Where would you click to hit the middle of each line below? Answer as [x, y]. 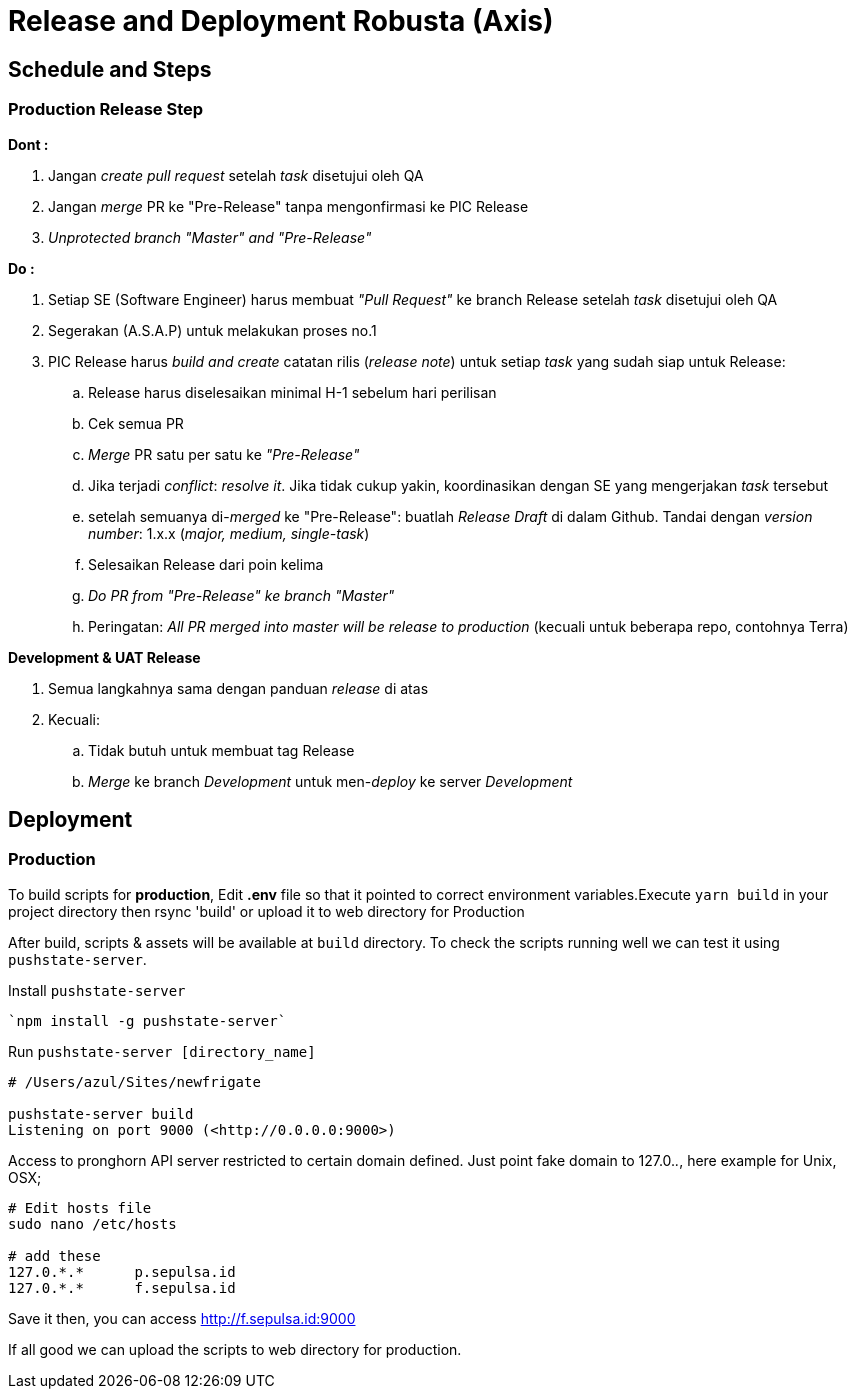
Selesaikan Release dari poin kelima [206, 564]
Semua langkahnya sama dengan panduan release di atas [238, 688]
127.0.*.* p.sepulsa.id [122, 1271]
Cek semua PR [136, 423]
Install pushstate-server [97, 990]
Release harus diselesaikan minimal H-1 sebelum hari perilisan [292, 392]
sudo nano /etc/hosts [92, 1223]
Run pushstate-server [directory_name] [162, 1051]
